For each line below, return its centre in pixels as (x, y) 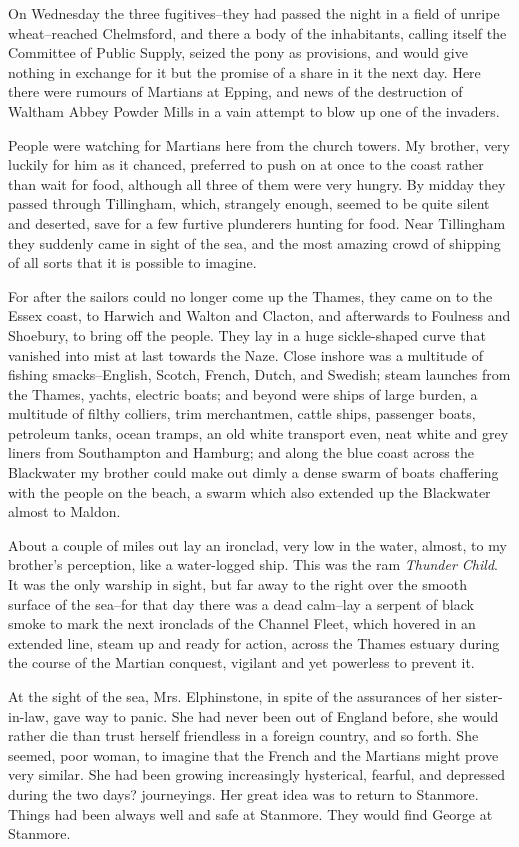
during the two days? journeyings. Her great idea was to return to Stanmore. (243, 793)
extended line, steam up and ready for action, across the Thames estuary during (254, 642)
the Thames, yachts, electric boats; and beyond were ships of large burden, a (243, 393)
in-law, (28, 715)
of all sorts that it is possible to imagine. (132, 262)
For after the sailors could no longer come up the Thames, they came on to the (250, 295)
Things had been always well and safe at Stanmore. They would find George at (250, 813)
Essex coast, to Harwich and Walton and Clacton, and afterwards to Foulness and (259, 315)
